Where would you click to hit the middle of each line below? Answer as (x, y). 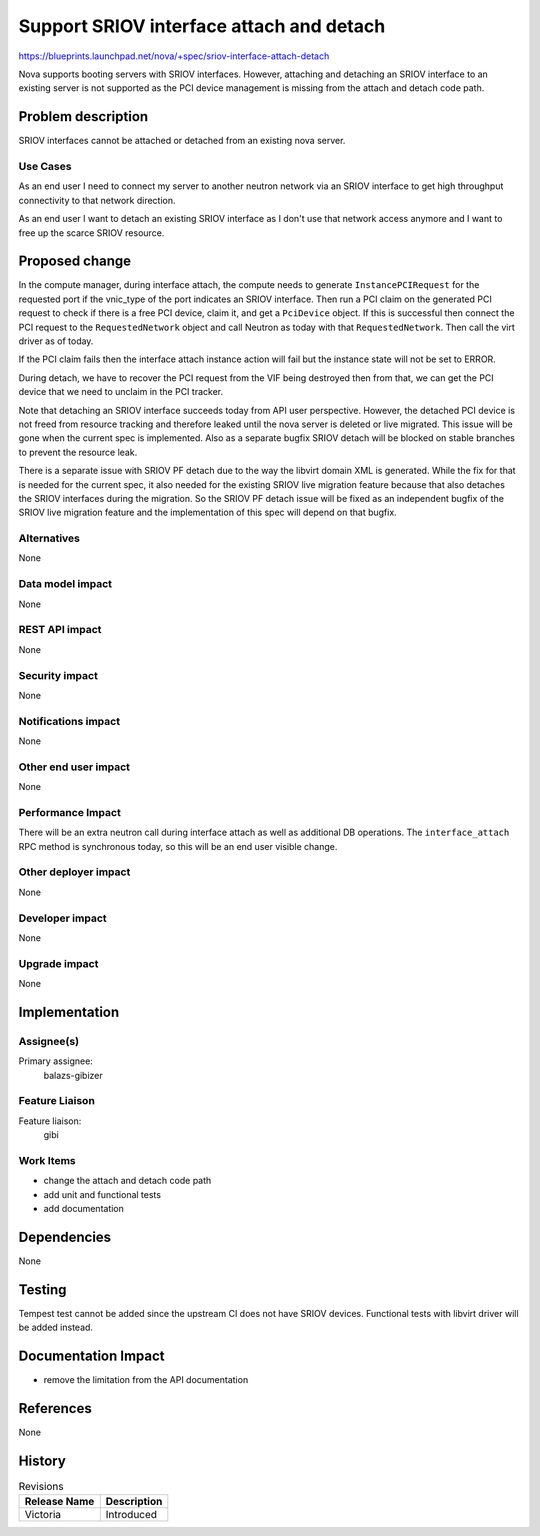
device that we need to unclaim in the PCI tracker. (121, 392)
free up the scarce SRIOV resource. (91, 232)
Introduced (131, 1515)
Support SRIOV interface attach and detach (202, 26)
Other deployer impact (74, 872)
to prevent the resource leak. (78, 452)
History (42, 1460)
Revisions (41, 1487)
